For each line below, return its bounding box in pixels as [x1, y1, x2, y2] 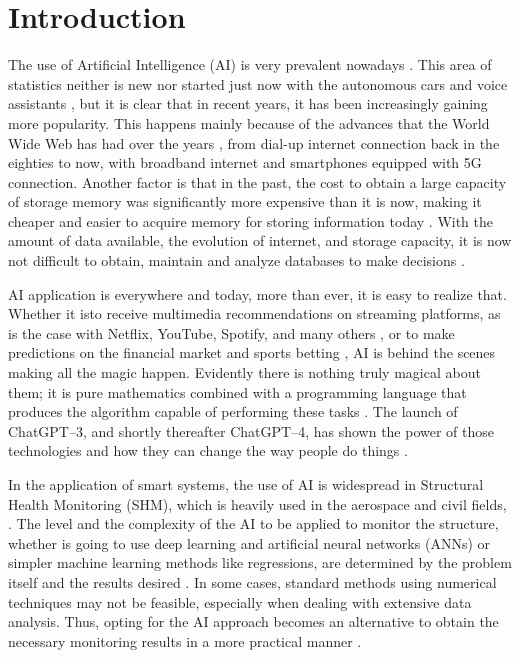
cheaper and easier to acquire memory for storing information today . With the [8, 210, 494, 231]
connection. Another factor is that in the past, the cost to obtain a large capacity [8, 171, 507, 192]
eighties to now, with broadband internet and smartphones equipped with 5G [8, 152, 482, 173]
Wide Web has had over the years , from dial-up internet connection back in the [8, 132, 500, 153]
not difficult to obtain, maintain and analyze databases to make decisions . [8, 250, 465, 271]
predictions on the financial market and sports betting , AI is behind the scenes [8, 342, 496, 363]
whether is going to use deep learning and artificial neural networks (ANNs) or [8, 532, 490, 553]
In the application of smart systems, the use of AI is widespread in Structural [8, 474, 484, 494]
